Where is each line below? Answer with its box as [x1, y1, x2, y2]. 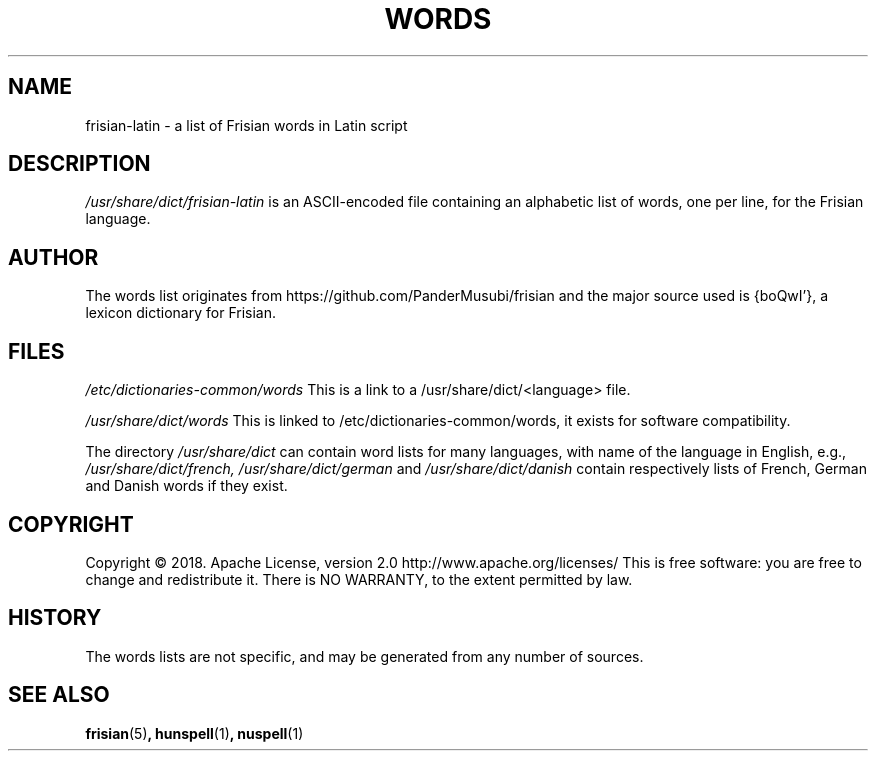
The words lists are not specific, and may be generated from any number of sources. [85, 647, 644, 665]
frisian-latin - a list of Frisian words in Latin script [85, 116, 408, 134]
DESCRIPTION [8, 151, 151, 177]
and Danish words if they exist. [85, 477, 288, 495]
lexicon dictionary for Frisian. [85, 304, 276, 322]
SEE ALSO [8, 682, 110, 708]
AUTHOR [8, 244, 99, 270]
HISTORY [8, 605, 102, 631]
